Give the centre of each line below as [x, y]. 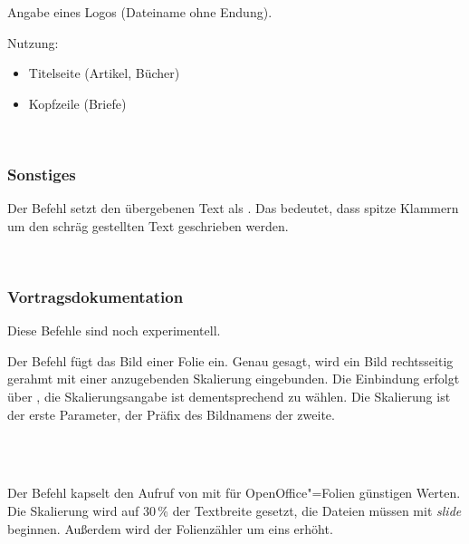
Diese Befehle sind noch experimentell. [114, 330]
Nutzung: [33, 42]
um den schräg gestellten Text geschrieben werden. [148, 225]
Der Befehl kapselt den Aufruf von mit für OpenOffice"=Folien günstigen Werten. [234, 493]
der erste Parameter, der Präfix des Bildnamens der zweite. [171, 414]
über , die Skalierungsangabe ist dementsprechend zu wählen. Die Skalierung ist [229, 396]
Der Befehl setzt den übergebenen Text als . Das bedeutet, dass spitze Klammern [233, 208]
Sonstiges [42, 174]
